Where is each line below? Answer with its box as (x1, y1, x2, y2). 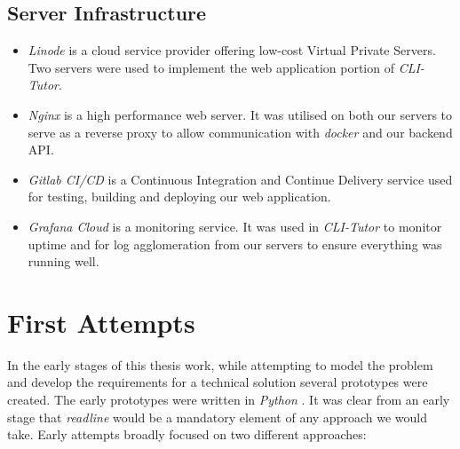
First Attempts (7, 303, 195, 340)
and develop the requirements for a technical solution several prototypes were (7, 373, 428, 391)
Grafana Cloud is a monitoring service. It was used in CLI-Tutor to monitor (28, 217, 442, 235)
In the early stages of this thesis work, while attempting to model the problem (7, 355, 433, 374)
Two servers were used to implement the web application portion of (28, 58, 394, 76)
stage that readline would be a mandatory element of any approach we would (7, 407, 427, 426)
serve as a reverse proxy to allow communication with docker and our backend (28, 122, 453, 141)
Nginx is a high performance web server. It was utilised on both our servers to (28, 105, 453, 123)
